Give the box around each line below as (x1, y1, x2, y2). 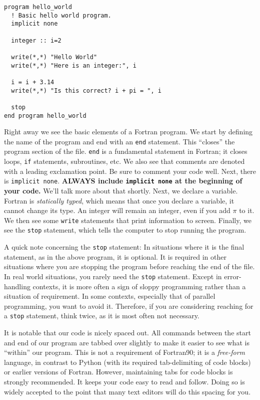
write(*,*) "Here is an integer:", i (11, 62, 136, 69)
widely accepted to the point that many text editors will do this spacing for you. (4, 386, 251, 396)
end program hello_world (4, 112, 86, 119)
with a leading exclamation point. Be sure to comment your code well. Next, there (4, 165, 256, 176)
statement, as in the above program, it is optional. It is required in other (4, 251, 227, 262)
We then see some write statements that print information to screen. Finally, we (4, 215, 251, 225)
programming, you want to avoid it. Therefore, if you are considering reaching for (4, 300, 253, 311)
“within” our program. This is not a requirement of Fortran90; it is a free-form (4, 347, 245, 357)
